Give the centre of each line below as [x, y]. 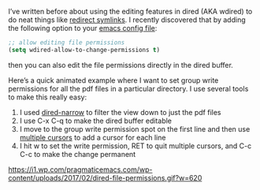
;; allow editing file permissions [67, 43]
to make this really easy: [48, 97]
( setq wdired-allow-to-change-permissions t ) [84, 50]
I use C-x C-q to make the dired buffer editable [95, 121]
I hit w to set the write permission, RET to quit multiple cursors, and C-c [136, 146]
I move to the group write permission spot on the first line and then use [135, 129]
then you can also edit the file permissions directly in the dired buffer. [121, 65]
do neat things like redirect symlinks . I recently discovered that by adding [127, 20]
